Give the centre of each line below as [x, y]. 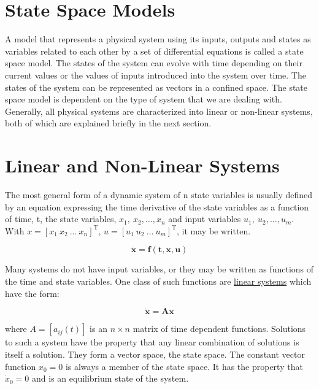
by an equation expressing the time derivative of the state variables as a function [157, 206]
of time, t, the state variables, [61, 219]
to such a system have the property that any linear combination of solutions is [152, 342]
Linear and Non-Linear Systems [142, 165]
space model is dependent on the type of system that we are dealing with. [144, 99]
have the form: [32, 293]
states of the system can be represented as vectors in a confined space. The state [156, 87]
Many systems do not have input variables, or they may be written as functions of [159, 269]
